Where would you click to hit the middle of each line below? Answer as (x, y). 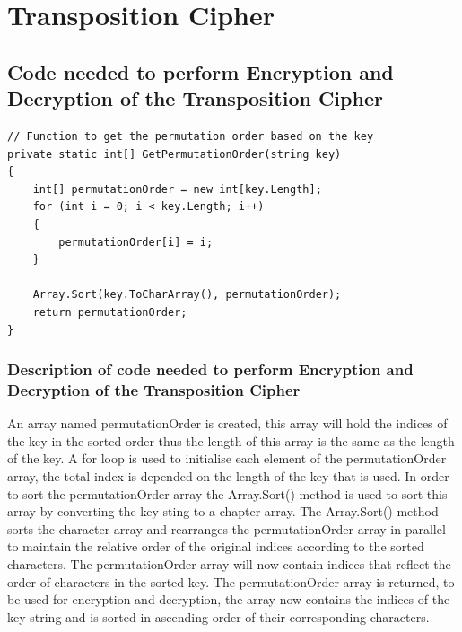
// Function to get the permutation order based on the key (191, 136)
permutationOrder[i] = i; (136, 242)
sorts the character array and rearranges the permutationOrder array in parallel (227, 528)
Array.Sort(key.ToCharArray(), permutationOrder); (187, 295)
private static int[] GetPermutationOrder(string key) (174, 154)
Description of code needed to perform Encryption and (210, 369)
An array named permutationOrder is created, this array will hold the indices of (227, 423)
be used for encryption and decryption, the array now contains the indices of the (229, 599)
